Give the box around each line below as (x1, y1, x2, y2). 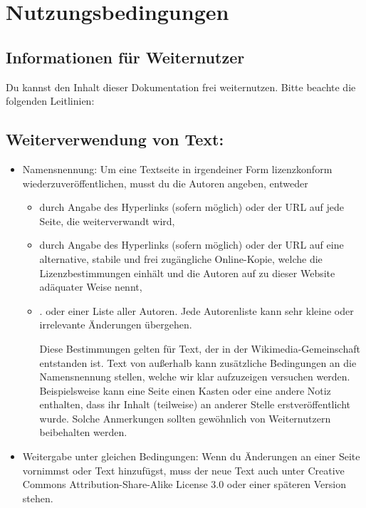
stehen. (22, 490, 53, 505)
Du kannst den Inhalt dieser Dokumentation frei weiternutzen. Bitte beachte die (6, 79, 356, 94)
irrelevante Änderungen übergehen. (39, 317, 192, 332)
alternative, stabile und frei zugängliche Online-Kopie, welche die (39, 251, 323, 266)
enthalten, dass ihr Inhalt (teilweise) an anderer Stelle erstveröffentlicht (39, 397, 351, 412)
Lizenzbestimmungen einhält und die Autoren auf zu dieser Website (39, 265, 335, 280)
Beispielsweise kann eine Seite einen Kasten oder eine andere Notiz (39, 383, 331, 398)
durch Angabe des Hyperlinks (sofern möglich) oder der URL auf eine (39, 237, 344, 252)
